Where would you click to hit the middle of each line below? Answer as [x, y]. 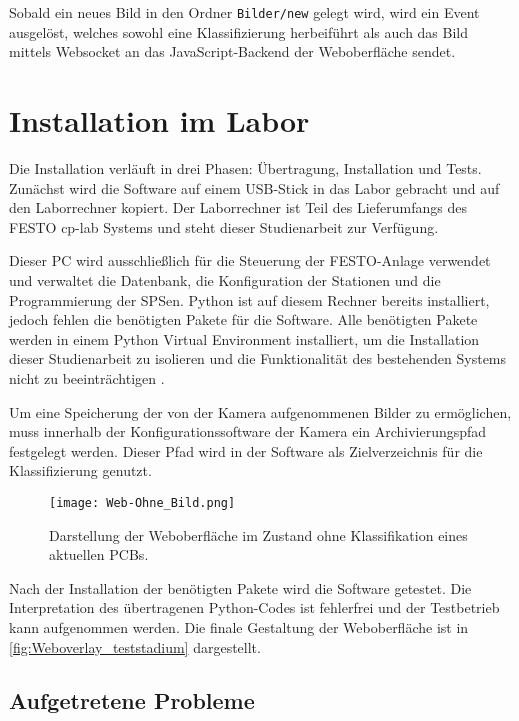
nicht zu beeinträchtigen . [87, 377]
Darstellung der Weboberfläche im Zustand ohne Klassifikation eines [258, 534]
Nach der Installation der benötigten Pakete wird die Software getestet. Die [240, 587]
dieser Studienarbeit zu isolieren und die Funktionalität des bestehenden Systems [258, 358]
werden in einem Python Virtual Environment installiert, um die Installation [244, 338]
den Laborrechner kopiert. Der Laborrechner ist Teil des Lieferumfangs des [238, 207]
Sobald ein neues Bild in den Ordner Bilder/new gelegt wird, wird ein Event [244, 12]
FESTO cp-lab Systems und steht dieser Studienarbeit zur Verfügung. [224, 226]
